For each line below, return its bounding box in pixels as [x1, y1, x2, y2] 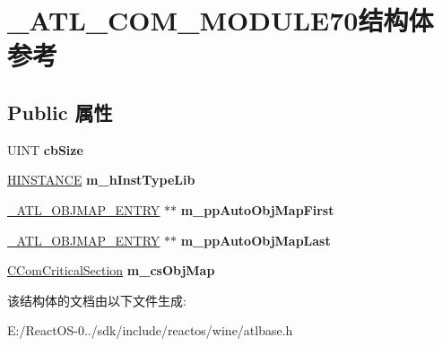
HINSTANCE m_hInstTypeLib [7, 170, 195, 189]
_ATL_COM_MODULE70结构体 [7, 2, 434, 39]
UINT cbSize [7, 140, 83, 159]
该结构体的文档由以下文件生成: [7, 290, 186, 309]
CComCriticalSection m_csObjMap [7, 261, 215, 280]
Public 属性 [7, 98, 113, 125]
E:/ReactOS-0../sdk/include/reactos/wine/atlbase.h [7, 321, 293, 340]
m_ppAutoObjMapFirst [180, 200, 334, 219]
